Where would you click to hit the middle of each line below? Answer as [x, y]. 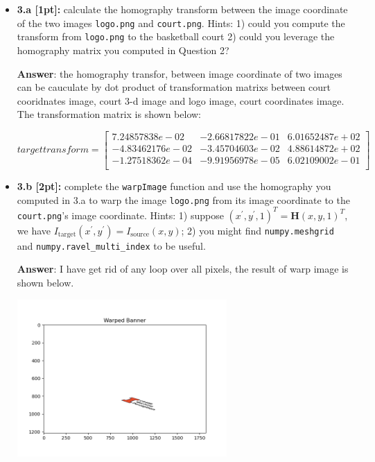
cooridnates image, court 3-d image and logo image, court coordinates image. [181, 100]
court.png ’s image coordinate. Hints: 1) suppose [120, 215]
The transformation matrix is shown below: [109, 114]
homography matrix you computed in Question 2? [123, 50]
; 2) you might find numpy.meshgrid [258, 230]
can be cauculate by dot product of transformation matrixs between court [174, 87]
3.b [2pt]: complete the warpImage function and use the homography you [174, 186]
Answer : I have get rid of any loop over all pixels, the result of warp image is [183, 269]
